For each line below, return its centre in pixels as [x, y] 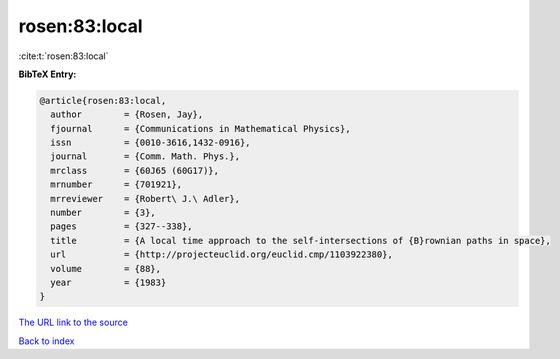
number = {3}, [103, 213]
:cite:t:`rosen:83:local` [63, 56]
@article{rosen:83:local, [103, 100]
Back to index [46, 341]
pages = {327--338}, [122, 226]
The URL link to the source [73, 322]
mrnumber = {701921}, [116, 184]
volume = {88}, [106, 268]
